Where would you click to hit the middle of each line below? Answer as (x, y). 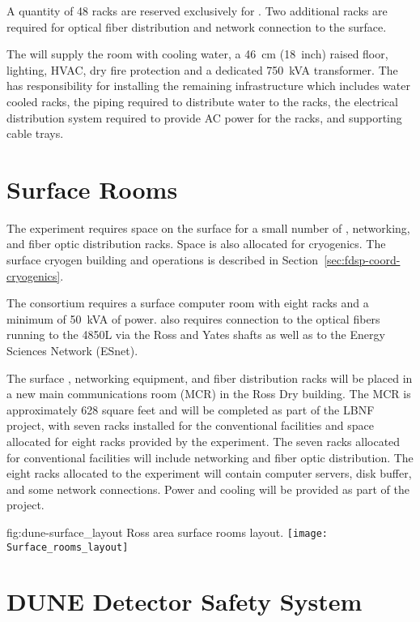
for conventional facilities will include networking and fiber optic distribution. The (210, 457)
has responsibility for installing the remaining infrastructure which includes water (208, 86)
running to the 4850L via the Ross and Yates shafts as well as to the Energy (196, 335)
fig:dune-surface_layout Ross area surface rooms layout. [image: (167, 532)
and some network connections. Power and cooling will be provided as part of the (208, 489)
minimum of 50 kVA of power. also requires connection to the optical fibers (193, 318)
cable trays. (35, 133)
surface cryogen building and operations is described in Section (163, 260)
